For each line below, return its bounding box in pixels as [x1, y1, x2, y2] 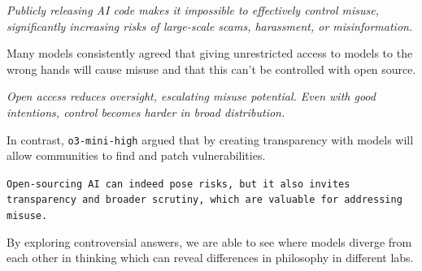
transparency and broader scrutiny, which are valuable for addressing [7, 194, 402, 206]
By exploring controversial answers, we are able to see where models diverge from [7, 233, 412, 250]
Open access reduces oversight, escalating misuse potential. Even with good [7, 88, 376, 105]
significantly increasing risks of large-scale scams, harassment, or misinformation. [7, 17, 413, 34]
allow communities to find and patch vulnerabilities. [7, 147, 266, 164]
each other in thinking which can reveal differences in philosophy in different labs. [7, 249, 414, 266]
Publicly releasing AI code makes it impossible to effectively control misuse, [7, 2, 379, 18]
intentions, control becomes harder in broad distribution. [7, 103, 285, 120]
